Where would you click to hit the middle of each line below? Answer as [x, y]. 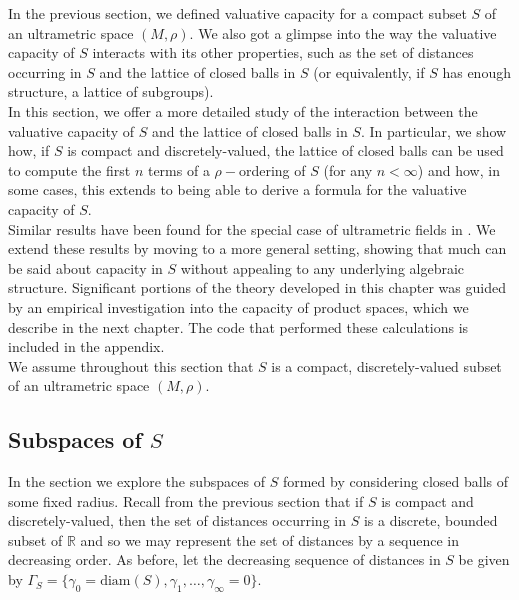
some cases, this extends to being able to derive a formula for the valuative [237, 189]
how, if [29, 150]
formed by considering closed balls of [395, 481]
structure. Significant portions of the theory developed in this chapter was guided [257, 287]
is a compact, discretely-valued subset [386, 365]
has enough [476, 71]
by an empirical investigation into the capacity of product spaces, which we [238, 306]
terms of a [178, 169]
